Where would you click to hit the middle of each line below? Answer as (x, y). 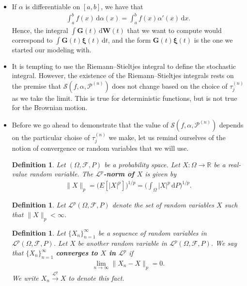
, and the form (129, 40)
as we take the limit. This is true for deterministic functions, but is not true (124, 98)
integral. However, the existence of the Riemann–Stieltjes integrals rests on (123, 75)
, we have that (122, 6)
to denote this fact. (96, 278)
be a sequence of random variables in (152, 232)
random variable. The (61, 174)
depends (231, 124)
